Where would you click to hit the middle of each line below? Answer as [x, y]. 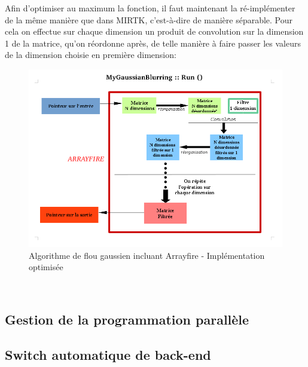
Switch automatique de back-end [108, 354]
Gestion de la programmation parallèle [127, 319]
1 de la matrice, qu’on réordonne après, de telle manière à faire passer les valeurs [153, 43]
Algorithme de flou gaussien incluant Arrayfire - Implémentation [147, 255]
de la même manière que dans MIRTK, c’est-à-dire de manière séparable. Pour [149, 19]
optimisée [46, 267]
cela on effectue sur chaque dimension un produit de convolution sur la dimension [154, 31]
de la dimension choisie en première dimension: [91, 55]
